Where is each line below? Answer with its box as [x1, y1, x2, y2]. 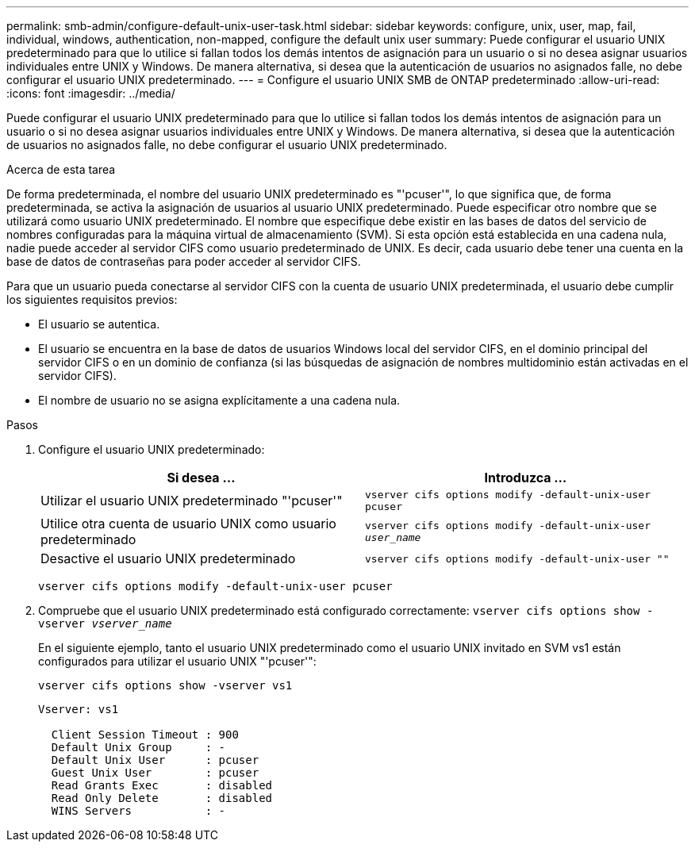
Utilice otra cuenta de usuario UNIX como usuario [40, 516, 336, 531]
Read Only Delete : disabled [51, 792, 273, 804]
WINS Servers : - [51, 804, 226, 817]
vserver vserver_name [38, 617, 172, 630]
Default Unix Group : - [51, 741, 226, 754]
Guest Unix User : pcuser [51, 766, 259, 779]
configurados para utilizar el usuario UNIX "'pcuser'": [38, 654, 317, 668]
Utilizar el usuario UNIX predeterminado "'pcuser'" [40, 493, 343, 508]
